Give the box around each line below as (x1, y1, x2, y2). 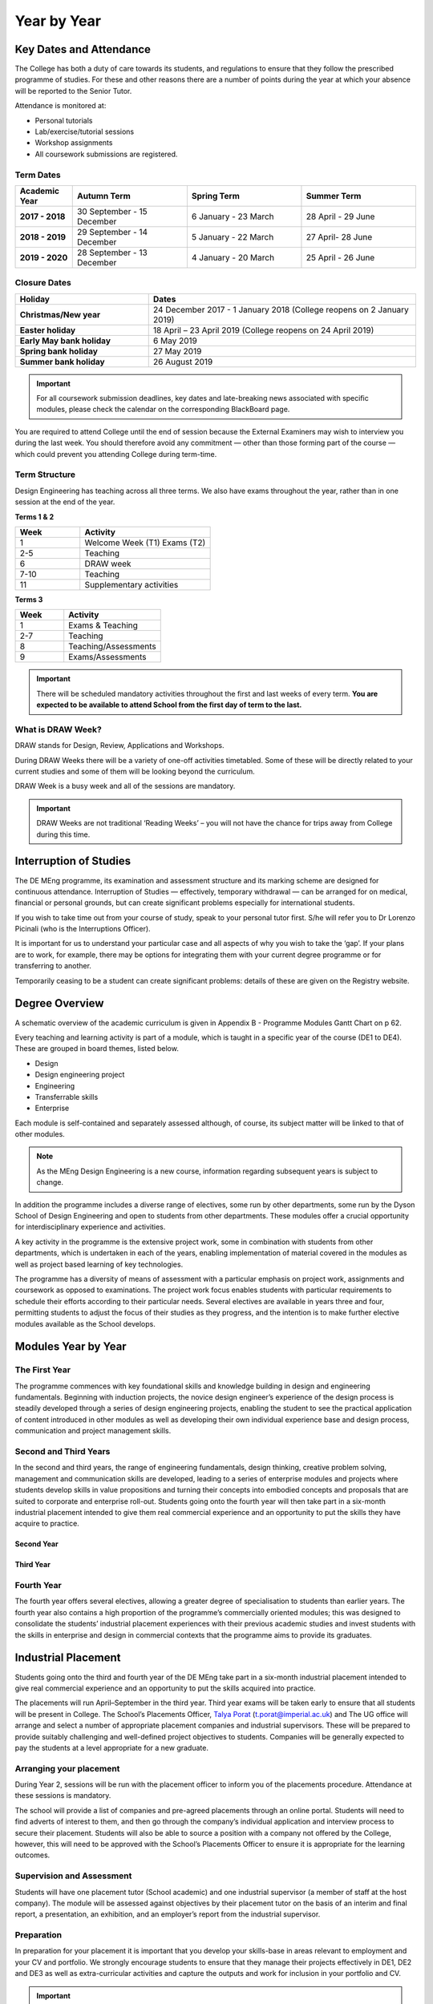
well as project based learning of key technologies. (14, 1259, 184, 1269)
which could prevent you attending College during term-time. (14, 449, 217, 459)
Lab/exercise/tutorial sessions (34, 127, 135, 136)
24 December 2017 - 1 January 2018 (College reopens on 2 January (152, 304, 409, 315)
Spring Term (191, 190, 241, 201)
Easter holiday (19, 325, 76, 336)
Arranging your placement (14, 1763, 120, 1774)
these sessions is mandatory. (14, 1791, 111, 1800)
